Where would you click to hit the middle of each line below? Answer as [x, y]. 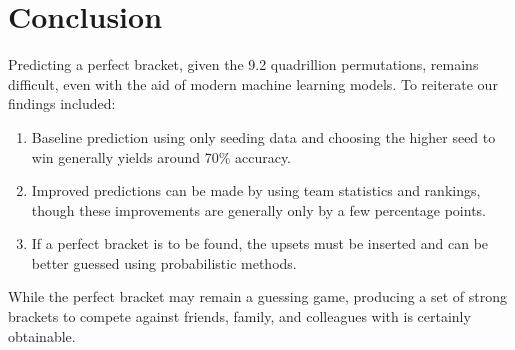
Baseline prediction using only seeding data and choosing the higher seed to [263, 136]
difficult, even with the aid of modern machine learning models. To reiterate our [253, 83]
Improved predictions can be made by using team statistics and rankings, [256, 190]
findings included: [62, 103]
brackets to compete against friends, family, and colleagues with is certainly [239, 316]
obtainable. [42, 335]
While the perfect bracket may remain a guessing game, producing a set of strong [258, 296]
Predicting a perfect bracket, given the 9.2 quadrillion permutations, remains [243, 64]
